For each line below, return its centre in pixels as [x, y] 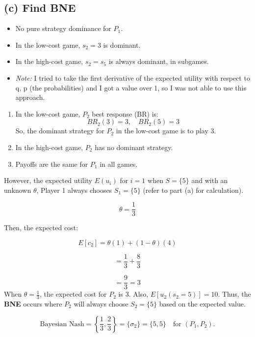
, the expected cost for [73, 294]
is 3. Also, [133, 294]
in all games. [119, 164]
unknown [18, 190]
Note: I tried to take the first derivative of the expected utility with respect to [133, 77]
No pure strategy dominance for [63, 28]
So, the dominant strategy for [60, 131]
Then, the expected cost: [41, 228]
